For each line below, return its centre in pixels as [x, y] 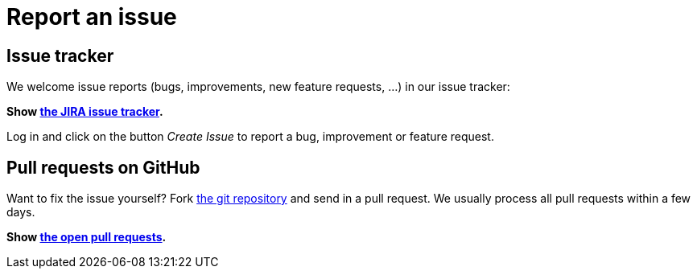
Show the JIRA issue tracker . [85, 112]
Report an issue [92, 17]
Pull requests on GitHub [103, 167]
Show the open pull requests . [87, 237]
